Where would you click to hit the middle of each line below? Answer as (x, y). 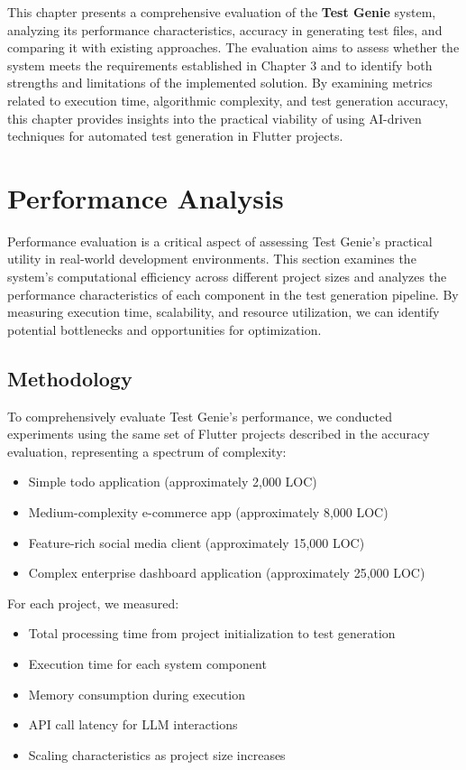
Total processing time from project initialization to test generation (212, 633)
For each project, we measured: (93, 603)
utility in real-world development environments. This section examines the (212, 259)
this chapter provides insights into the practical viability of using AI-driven (215, 118)
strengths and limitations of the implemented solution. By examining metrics (220, 83)
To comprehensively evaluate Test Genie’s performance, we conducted (200, 416)
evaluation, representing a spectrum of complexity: (147, 451)
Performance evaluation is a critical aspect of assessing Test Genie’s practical (220, 241)
